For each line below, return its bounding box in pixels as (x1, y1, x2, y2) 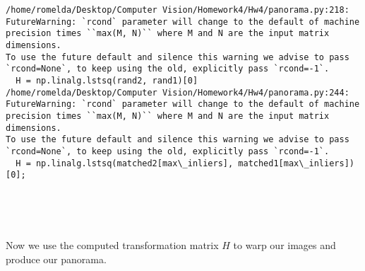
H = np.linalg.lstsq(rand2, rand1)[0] (16, 75, 198, 86)
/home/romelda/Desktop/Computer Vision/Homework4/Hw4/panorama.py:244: (6, 87, 349, 98)
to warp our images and (233, 238, 336, 253)
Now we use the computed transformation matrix (6, 238, 219, 253)
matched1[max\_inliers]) (238, 158, 354, 168)
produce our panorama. (6, 251, 107, 266)
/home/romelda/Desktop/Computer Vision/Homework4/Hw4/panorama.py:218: (6, 5, 349, 15)
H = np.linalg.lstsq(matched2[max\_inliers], (16, 158, 234, 168)
